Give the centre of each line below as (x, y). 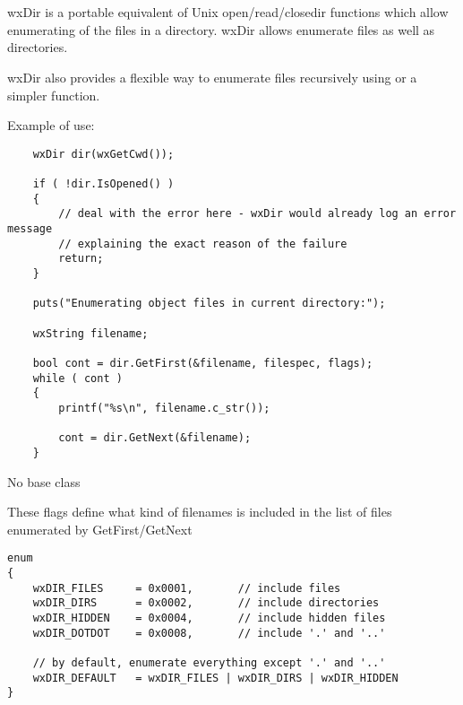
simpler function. (54, 95)
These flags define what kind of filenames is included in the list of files (200, 512)
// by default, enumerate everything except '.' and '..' (209, 662)
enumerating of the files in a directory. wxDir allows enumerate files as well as (221, 29)
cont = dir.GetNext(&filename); (155, 438)
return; (81, 259)
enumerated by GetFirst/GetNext (100, 529)
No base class (44, 481)
